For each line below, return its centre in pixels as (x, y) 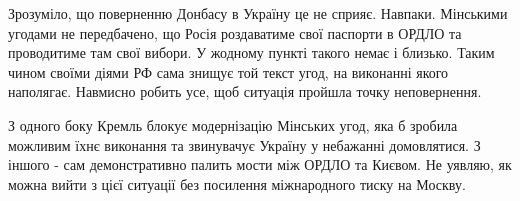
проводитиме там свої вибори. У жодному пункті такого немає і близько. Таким (251, 52)
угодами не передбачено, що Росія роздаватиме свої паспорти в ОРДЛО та (235, 32)
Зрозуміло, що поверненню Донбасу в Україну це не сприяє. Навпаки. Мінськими (258, 13)
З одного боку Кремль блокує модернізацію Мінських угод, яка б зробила (233, 124)
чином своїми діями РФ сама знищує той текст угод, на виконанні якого (228, 71)
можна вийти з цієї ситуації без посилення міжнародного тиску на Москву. (237, 183)
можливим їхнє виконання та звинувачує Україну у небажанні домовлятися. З (244, 144)
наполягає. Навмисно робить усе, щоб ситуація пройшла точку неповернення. (245, 91)
